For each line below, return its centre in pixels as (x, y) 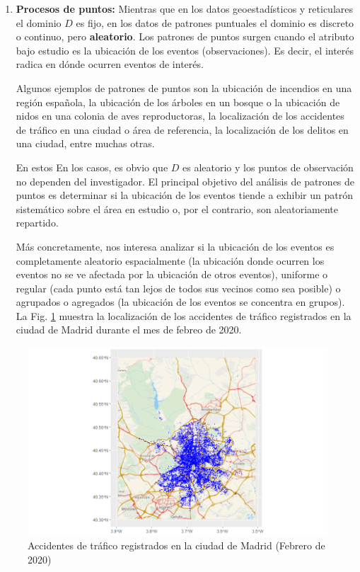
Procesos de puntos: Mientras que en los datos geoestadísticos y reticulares (185, 8)
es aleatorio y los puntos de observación (268, 167)
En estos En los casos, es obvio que (92, 167)
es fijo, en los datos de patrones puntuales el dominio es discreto (215, 22)
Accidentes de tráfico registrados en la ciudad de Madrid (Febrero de (176, 545)
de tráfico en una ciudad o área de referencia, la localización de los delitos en (182, 129)
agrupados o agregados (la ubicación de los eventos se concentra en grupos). (180, 302)
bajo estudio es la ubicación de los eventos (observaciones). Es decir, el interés (185, 50)
